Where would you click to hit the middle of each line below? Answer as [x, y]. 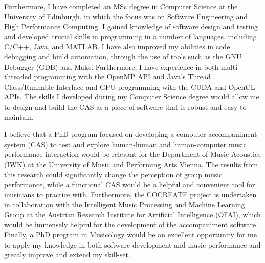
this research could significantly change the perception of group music [113, 174]
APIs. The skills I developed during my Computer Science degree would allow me [132, 97]
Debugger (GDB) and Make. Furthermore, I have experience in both [112, 66]
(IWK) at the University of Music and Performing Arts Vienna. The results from [131, 164]
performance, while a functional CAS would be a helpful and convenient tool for [130, 184]
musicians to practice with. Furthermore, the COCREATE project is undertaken [130, 194]
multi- [230, 66]
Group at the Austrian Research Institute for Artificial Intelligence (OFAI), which [132, 214]
